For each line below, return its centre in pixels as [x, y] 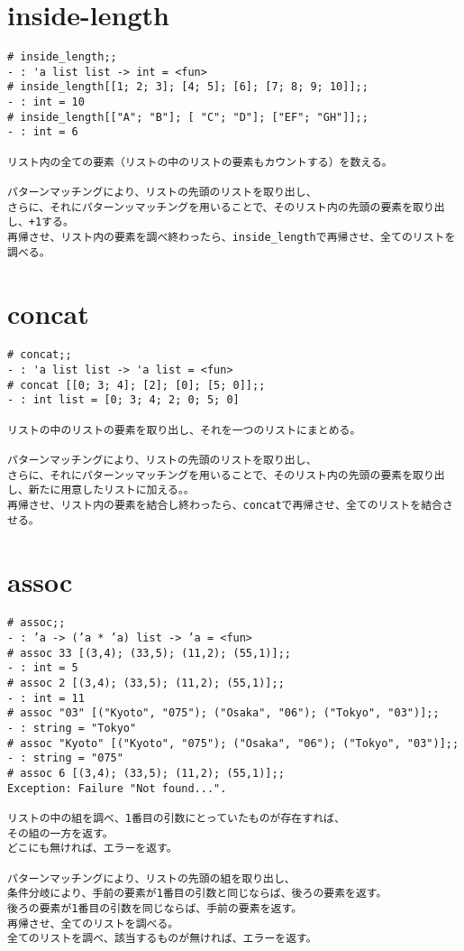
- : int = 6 [43, 132]
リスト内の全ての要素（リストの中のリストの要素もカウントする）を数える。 [200, 162]
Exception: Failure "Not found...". [117, 788]
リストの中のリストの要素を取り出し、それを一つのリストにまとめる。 [184, 430]
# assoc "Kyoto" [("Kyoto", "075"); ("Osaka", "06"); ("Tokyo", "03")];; [233, 743]
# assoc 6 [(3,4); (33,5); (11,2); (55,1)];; [146, 773]
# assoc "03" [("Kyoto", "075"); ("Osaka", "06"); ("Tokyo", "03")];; [223, 713]
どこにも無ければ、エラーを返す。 [92, 849]
